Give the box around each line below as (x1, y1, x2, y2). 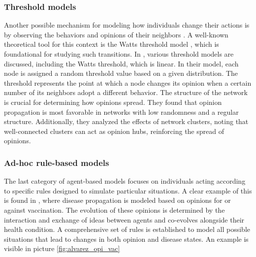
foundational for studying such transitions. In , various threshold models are (4, 49, 234, 59)
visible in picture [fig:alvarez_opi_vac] (4, 243, 120, 254)
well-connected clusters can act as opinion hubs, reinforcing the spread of (4, 126, 224, 136)
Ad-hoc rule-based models (4, 156, 109, 168)
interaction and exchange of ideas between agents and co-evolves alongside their (4, 214, 245, 225)
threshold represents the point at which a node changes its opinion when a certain (4, 77, 252, 88)
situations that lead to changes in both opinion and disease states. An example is (4, 233, 249, 244)
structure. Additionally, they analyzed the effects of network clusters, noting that (4, 116, 249, 127)
